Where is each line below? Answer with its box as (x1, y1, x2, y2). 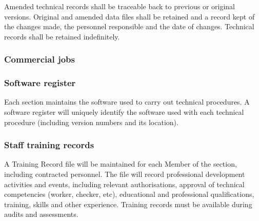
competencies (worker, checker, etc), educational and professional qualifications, (4, 189, 254, 199)
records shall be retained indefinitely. (4, 31, 120, 42)
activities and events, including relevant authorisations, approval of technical (4, 178, 245, 189)
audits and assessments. (4, 209, 78, 219)
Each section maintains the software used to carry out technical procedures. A (4, 96, 250, 107)
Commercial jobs (4, 53, 75, 66)
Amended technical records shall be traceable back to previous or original (4, 1, 235, 11)
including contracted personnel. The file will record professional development (4, 169, 245, 179)
